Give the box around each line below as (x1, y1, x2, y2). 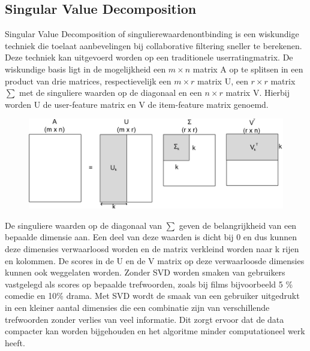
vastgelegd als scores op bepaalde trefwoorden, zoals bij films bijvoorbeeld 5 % (5, 277, 293, 290)
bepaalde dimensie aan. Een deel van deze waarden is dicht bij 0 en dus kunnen (5, 231, 297, 243)
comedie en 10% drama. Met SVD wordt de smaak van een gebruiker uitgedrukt (5, 289, 300, 302)
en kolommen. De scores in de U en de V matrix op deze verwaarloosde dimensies (5, 254, 305, 267)
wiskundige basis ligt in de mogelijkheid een (5, 62, 166, 75)
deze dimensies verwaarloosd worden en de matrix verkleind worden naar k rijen (5, 243, 299, 255)
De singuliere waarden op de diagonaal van (5, 219, 162, 231)
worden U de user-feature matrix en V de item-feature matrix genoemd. (5, 98, 269, 110)
